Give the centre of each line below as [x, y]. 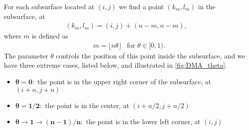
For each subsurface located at [49, 6]
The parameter [26, 55]
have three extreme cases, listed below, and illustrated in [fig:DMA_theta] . [116, 65]
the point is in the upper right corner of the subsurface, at [124, 82]
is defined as [50, 36]
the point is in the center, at [87, 105]
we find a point [141, 6]
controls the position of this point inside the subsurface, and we [151, 55]
